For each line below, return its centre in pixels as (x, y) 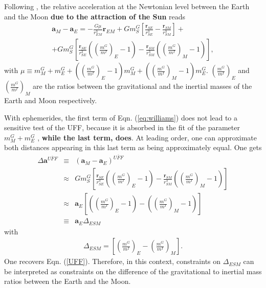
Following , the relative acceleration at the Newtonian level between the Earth (127, 6)
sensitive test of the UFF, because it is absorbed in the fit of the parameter (122, 127)
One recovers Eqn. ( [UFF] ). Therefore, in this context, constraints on (113, 261)
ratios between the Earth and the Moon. (68, 281)
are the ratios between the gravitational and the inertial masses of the (142, 86)
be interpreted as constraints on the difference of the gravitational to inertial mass (133, 271)
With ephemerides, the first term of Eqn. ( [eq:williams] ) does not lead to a (121, 117)
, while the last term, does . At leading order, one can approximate (147, 137)
